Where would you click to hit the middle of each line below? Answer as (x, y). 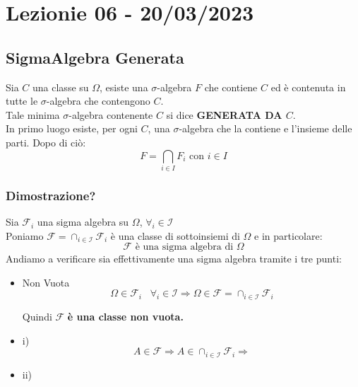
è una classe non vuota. (125, 316)
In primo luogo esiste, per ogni (72, 128)
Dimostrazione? (51, 195)
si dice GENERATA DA (224, 114)
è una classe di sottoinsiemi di (175, 235)
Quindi (37, 316)
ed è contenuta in (308, 87)
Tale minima (33, 114)
